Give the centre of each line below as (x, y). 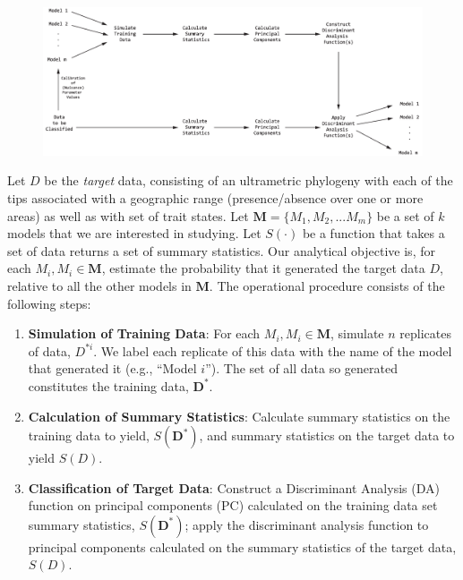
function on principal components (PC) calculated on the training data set (233, 505)
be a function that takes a (373, 233)
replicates (425, 333)
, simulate (357, 333)
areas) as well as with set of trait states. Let (128, 215)
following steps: (49, 303)
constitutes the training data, (108, 385)
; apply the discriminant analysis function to (307, 524)
